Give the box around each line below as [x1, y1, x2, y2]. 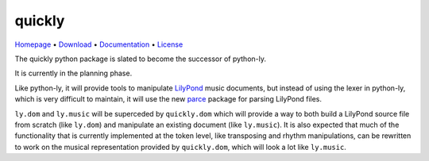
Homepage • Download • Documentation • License [14, 40, 184, 49]
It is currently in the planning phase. [14, 68, 133, 79]
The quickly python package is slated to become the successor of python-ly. [14, 54, 266, 63]
